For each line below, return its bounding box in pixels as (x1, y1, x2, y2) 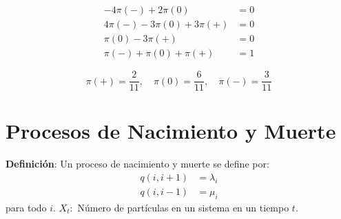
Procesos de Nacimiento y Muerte (6, 117, 336, 145)
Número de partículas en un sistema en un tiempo (77, 200, 289, 214)
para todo (6, 200, 47, 214)
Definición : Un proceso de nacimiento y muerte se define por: (6, 157, 269, 171)
